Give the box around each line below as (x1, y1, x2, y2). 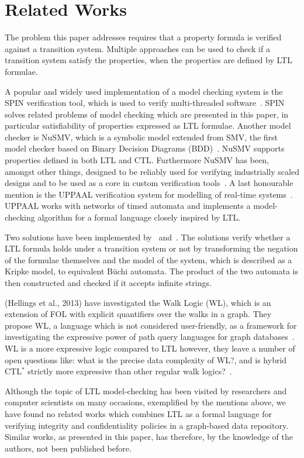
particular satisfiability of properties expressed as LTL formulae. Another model (5, 119, 291, 132)
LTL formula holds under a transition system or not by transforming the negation (5, 242, 298, 254)
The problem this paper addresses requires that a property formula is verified (5, 31, 282, 43)
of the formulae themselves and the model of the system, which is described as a (5, 253, 292, 266)
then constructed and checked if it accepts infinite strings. (5, 277, 212, 288)
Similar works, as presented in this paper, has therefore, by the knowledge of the (5, 431, 293, 443)
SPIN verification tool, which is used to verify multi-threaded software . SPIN (5, 97, 285, 109)
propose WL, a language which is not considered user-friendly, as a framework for (5, 319, 297, 331)
